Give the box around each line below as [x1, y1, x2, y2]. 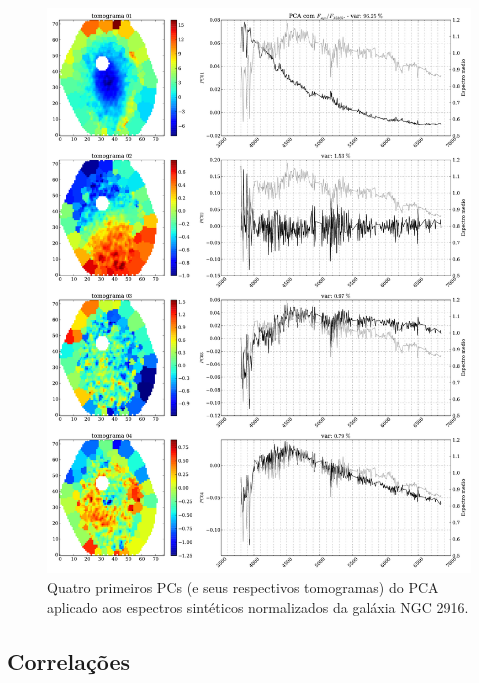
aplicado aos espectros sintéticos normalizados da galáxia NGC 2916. [47, 596, 469, 617]
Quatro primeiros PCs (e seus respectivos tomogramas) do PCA [47, 576, 439, 597]
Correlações [7, 645, 131, 676]
